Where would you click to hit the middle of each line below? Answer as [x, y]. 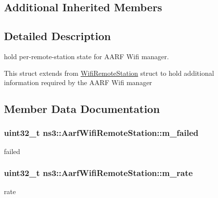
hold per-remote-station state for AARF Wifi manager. [86, 56]
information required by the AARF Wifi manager [78, 82]
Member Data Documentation [82, 109]
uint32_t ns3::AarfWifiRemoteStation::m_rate [98, 173]
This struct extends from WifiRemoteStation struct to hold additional [109, 73]
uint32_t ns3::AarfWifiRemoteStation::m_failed [101, 133]
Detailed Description [58, 36]
